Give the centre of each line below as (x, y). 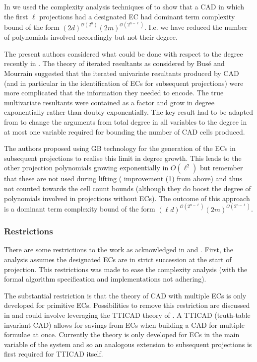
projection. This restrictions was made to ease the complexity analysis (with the (126, 269)
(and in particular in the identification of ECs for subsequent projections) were (124, 83)
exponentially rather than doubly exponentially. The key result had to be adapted (128, 112)
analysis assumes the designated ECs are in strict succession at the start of (118, 259)
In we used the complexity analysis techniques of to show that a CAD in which (124, 6)
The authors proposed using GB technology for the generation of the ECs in (120, 148)
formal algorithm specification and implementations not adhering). (105, 279)
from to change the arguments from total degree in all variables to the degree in (126, 121)
